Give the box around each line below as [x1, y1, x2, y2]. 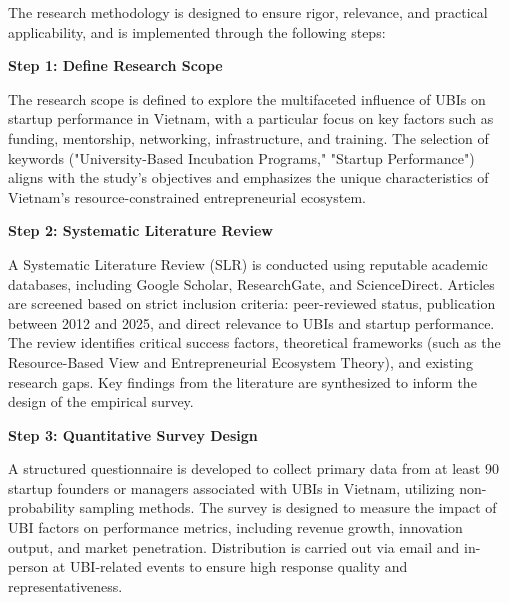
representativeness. [8, 575, 123, 596]
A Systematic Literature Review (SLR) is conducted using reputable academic [8, 253, 488, 274]
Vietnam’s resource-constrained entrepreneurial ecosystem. [8, 186, 366, 207]
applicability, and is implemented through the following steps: [8, 21, 386, 42]
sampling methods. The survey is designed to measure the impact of [79, 497, 497, 518]
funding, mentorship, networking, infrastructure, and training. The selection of [8, 127, 489, 148]
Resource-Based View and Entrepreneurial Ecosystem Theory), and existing [8, 351, 473, 372]
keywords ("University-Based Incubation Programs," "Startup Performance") [8, 147, 475, 168]
